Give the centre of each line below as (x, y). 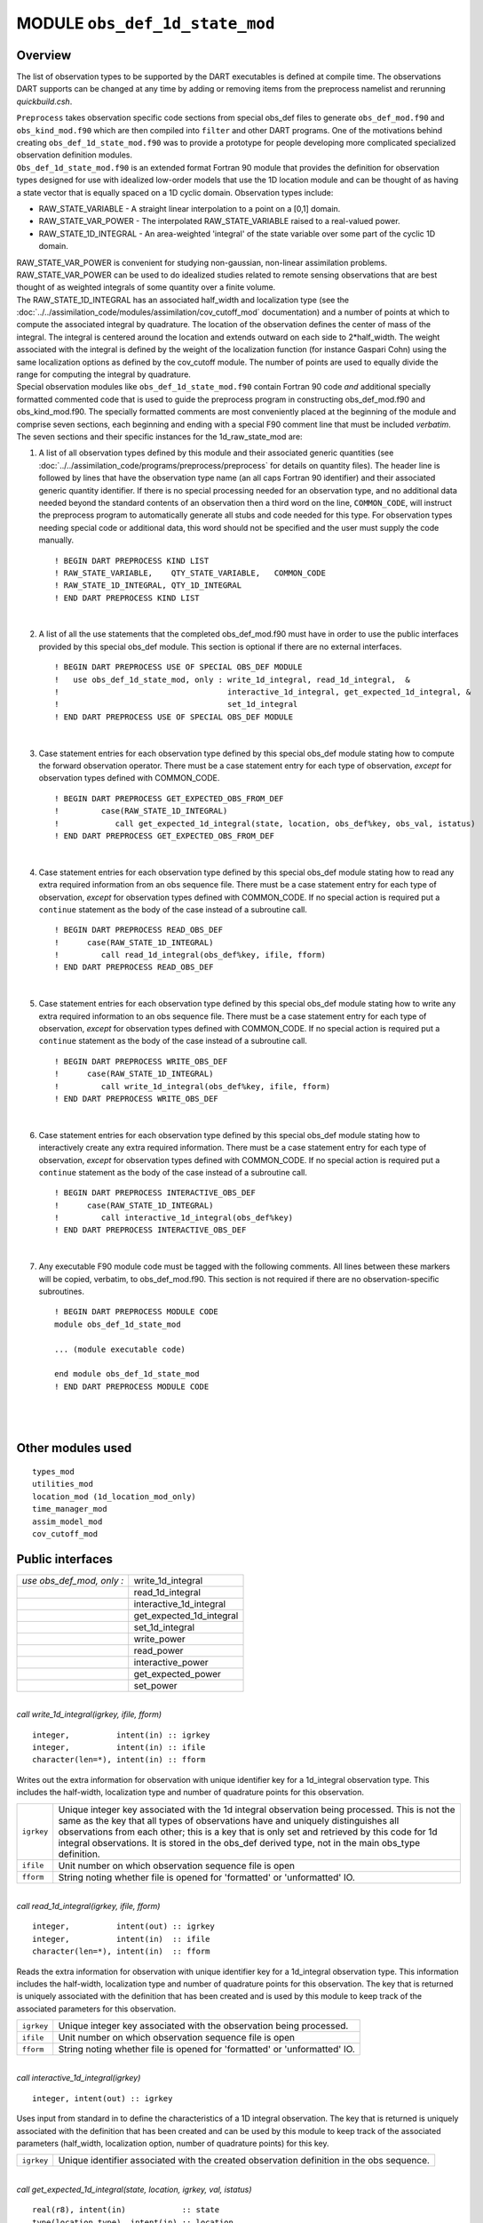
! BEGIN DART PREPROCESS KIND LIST (132, 561)
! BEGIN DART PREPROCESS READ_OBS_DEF (139, 930)
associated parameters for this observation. (96, 2009)
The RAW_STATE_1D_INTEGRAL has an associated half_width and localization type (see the (183, 300)
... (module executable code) (120, 1349)
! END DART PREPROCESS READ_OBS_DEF (134, 967)
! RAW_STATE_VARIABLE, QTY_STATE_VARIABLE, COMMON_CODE (190, 573)
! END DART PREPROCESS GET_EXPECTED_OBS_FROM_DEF (165, 835)
